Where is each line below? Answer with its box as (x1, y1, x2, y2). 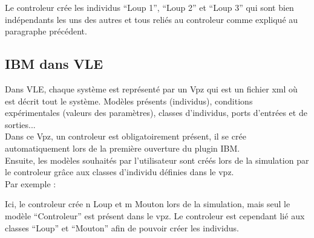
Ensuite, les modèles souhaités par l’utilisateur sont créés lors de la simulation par (5, 153, 309, 166)
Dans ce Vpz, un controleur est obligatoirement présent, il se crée (5, 130, 246, 143)
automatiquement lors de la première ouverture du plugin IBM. (5, 141, 240, 154)
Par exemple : (5, 177, 56, 190)
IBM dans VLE (5, 54, 103, 73)
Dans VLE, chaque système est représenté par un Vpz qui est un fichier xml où (5, 82, 298, 95)
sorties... (5, 118, 36, 130)
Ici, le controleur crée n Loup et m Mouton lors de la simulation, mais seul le (5, 198, 290, 210)
